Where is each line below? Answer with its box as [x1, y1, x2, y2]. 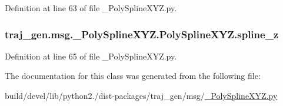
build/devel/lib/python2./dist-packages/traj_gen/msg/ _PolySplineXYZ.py [5, 90, 278, 101]
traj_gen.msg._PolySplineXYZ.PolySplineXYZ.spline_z [5, 26, 279, 41]
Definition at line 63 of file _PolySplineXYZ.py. [5, 2, 177, 14]
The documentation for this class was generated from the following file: [5, 69, 261, 82]
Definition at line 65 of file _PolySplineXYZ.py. [5, 49, 177, 62]
